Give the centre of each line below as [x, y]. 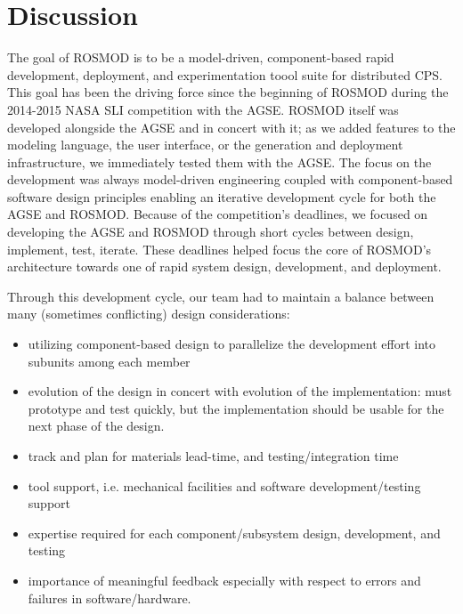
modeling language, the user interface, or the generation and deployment [205, 145]
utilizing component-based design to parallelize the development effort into [231, 344]
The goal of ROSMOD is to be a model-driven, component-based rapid [201, 57]
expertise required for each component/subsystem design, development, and [234, 533]
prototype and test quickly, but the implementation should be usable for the [236, 408]
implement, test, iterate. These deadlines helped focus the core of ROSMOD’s [219, 249]
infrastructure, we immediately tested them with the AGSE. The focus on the [219, 162]
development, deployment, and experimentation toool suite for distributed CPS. [225, 74]
